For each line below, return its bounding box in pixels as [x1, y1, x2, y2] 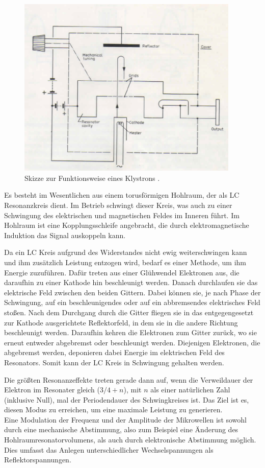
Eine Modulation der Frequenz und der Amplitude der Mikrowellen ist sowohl [4, 414, 247, 425]
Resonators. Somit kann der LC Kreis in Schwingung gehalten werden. [4, 357, 224, 367]
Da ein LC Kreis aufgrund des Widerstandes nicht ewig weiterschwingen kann [4, 247, 247, 258]
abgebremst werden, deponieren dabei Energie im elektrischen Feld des [4, 347, 225, 358]
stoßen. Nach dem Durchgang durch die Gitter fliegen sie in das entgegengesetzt [4, 307, 254, 317]
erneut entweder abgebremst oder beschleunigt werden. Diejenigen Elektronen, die [4, 337, 260, 347]
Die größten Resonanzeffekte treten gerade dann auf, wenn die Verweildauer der [4, 374, 253, 385]
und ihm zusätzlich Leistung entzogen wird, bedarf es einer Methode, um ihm [4, 256, 246, 267]
